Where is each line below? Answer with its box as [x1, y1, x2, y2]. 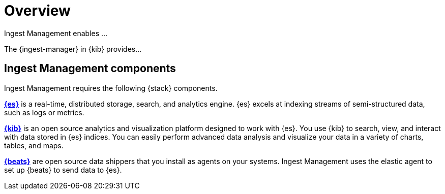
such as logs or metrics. [4, 108, 84, 117]
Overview [4, 2, 71, 19]
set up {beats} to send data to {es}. [4, 165, 122, 174]
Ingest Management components [4, 62, 176, 75]
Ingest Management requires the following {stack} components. [4, 83, 218, 92]
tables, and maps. [4, 141, 64, 150]
